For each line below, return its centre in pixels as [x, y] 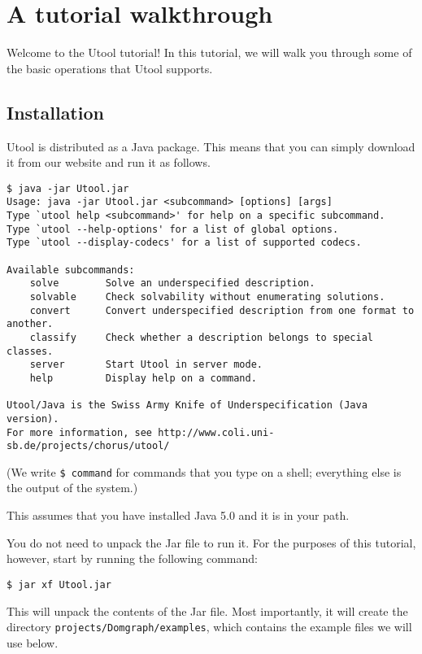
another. [30, 324]
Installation [55, 112]
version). [33, 419]
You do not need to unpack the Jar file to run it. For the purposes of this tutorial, [211, 542]
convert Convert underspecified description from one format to [222, 310]
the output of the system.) [72, 488]
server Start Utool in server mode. [146, 365]
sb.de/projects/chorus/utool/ [88, 446]
